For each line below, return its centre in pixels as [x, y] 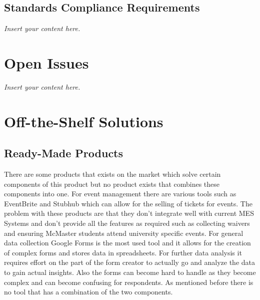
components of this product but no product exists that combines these [112, 184]
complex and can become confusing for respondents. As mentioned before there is [129, 282]
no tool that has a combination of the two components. [88, 292]
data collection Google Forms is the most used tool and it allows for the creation [127, 243]
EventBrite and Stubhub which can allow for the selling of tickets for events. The [128, 203]
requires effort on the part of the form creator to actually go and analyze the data [130, 262]
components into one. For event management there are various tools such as [120, 194]
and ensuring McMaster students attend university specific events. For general [124, 233]
